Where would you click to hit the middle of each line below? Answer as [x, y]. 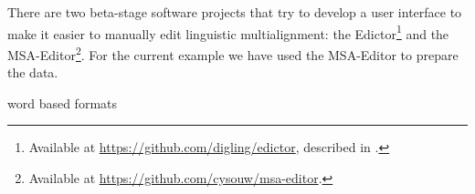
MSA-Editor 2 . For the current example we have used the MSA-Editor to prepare [233, 53]
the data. [33, 72]
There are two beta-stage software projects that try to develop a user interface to [235, 12]
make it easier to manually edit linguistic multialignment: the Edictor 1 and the [228, 32]
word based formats [63, 102]
